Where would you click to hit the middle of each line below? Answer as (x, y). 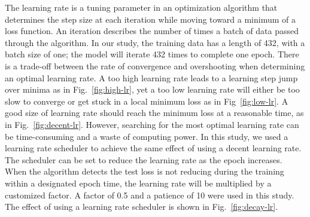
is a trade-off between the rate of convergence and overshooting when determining (155, 65)
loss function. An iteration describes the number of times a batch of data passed (152, 31)
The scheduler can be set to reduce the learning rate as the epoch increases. (144, 159)
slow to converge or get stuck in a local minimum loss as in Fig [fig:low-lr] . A (147, 101)
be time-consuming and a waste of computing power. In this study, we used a (147, 136)
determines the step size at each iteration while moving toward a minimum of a (151, 19)
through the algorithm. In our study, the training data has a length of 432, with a (155, 42)
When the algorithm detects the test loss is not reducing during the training (145, 171)
